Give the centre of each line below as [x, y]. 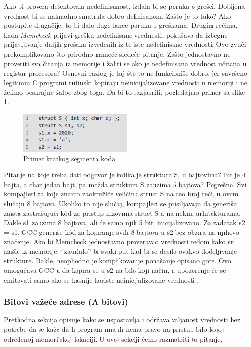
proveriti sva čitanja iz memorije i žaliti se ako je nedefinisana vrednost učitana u [125, 63]
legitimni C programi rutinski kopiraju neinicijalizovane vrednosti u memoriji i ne [125, 82]
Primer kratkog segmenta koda [69, 158]
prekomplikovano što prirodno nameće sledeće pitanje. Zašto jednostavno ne [117, 53]
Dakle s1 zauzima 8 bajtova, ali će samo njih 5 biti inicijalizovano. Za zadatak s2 [125, 222]
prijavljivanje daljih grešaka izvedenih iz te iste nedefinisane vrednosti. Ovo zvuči [125, 44]
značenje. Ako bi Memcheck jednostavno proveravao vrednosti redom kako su [119, 241]
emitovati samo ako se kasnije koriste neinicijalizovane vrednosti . [102, 280]
